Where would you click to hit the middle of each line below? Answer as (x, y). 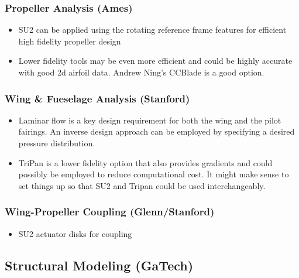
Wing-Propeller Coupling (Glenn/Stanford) (110, 212)
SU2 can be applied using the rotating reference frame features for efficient (152, 30)
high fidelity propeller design (70, 41)
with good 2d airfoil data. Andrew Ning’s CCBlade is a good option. (141, 72)
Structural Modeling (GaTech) (99, 265)
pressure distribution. (57, 143)
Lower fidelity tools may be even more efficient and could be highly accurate (155, 61)
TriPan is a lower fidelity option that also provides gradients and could (145, 162)
